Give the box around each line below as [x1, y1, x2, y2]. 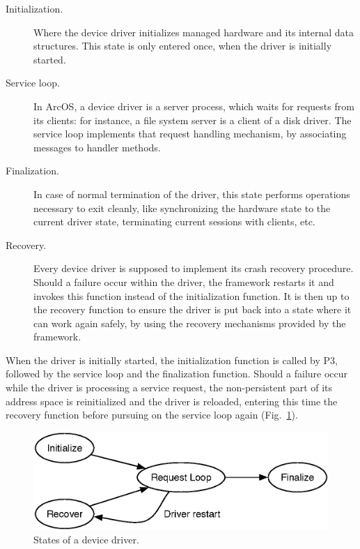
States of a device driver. [33, 532, 139, 547]
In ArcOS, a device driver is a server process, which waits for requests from [33, 98, 354, 113]
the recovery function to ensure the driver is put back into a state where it [33, 302, 352, 317]
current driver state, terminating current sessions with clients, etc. [33, 214, 315, 229]
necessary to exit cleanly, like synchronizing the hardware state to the [33, 200, 331, 215]
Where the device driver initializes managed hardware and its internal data [33, 24, 354, 39]
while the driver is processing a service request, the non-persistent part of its [6, 380, 333, 395]
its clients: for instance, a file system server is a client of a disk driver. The [33, 112, 352, 127]
